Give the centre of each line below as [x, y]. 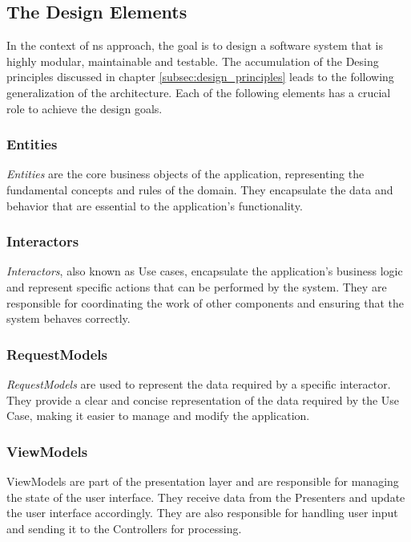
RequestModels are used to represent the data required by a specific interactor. [199, 383]
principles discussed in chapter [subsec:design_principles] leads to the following [200, 77]
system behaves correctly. [68, 318]
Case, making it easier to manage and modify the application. [158, 416]
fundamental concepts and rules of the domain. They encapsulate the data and [200, 189]
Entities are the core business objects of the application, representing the [185, 174]
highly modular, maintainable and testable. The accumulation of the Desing [193, 61]
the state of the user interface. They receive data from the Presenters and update [206, 497]
